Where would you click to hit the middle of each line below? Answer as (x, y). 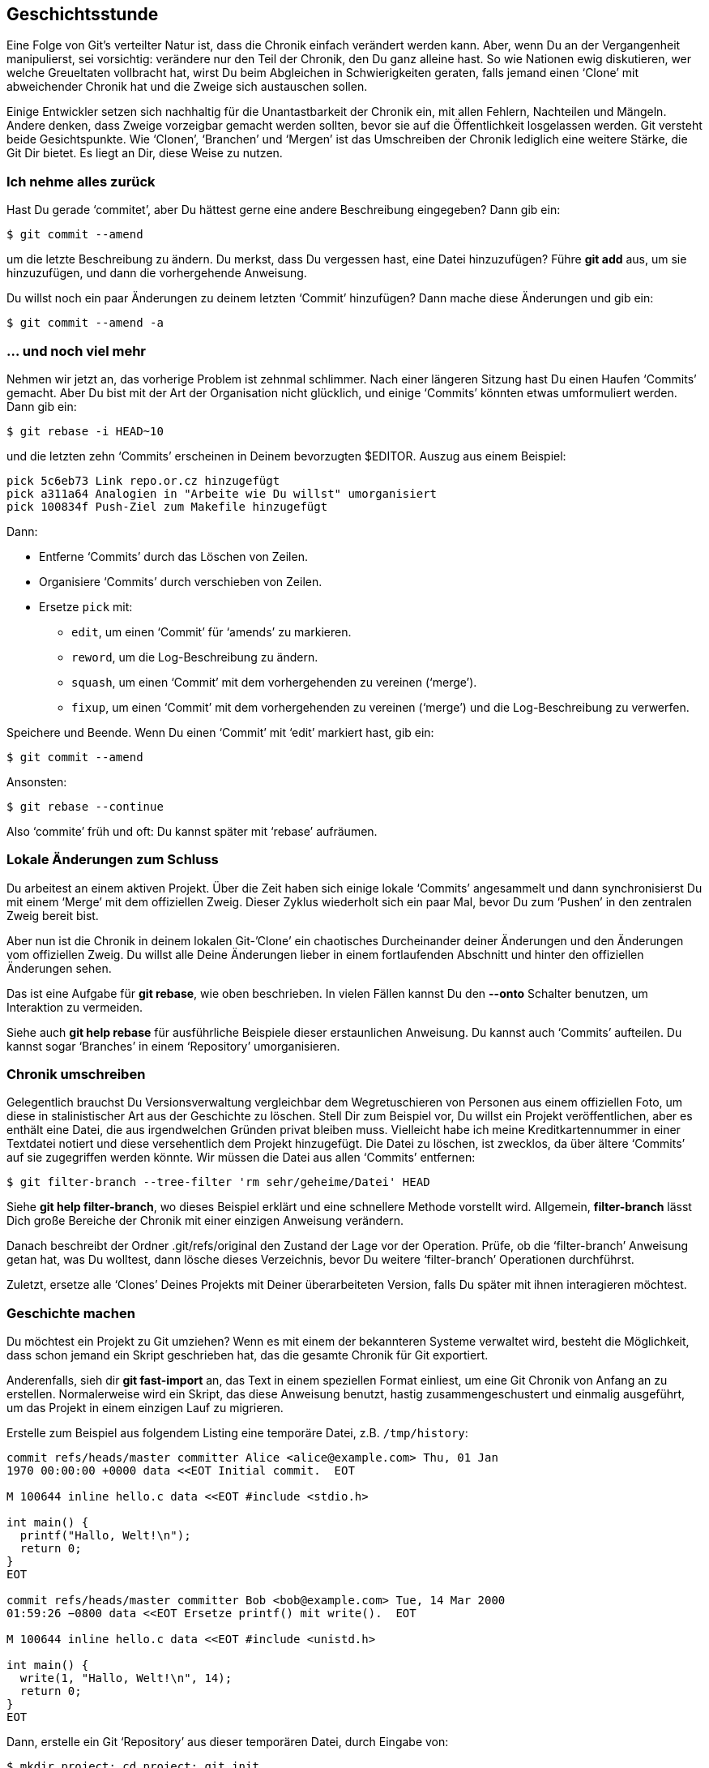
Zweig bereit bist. (53, 915)
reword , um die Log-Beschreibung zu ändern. (195, 657)
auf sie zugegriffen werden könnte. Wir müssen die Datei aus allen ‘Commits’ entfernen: (241, 1158)
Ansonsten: (37, 781)
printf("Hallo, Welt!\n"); (105, 1536)
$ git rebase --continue (85, 806)
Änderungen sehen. (59, 968)
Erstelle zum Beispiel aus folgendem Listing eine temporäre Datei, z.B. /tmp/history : (237, 1433)
